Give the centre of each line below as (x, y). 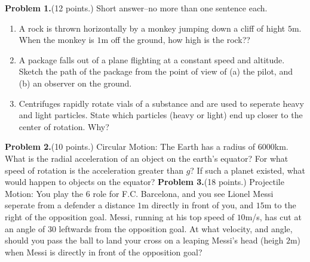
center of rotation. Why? (64, 126)
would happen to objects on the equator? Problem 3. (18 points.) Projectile (145, 182)
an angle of (25, 228)
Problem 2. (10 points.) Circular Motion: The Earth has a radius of (130, 147)
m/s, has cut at (273, 216)
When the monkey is (56, 40)
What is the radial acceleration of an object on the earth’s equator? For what (147, 158)
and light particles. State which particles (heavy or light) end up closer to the (161, 115)
